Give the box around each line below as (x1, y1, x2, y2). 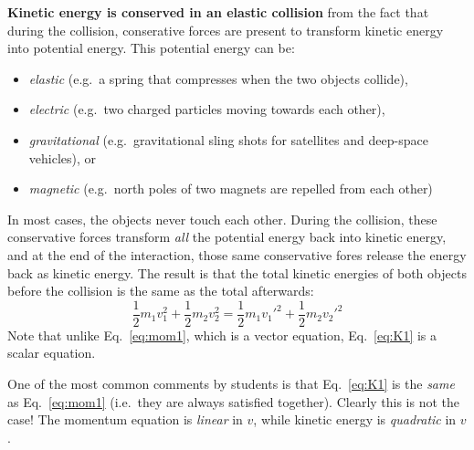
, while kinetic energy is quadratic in (253, 410, 457, 429)
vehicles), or (28, 148, 97, 167)
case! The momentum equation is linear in (7, 410, 243, 429)
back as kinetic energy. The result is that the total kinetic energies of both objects (7, 263, 467, 282)
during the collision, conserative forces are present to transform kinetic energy (7, 20, 444, 39)
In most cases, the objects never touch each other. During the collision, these (7, 209, 437, 228)
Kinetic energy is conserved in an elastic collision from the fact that (7, 3, 429, 21)
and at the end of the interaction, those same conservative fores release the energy (7, 245, 467, 264)
